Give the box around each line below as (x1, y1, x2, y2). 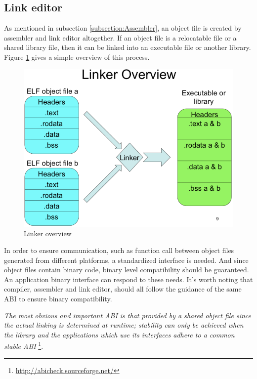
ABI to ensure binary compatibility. (4, 293, 112, 303)
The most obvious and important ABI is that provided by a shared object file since (4, 310, 251, 320)
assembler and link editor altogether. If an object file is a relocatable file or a (4, 32, 237, 42)
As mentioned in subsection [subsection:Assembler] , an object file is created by (4, 23, 242, 33)
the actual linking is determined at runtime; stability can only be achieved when (4, 320, 244, 330)
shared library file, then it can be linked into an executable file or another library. (4, 42, 251, 52)
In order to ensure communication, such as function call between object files (4, 245, 234, 255)
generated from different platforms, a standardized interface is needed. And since (4, 254, 249, 265)
